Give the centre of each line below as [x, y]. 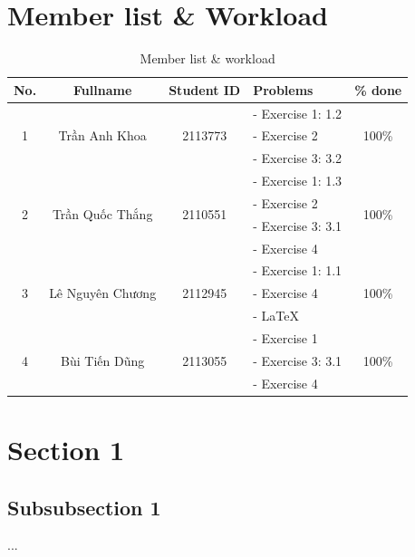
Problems [283, 89]
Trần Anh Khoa [102, 135]
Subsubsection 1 [84, 507]
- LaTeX [276, 316]
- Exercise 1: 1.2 [298, 113]
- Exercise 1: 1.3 [298, 181]
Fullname [103, 89]
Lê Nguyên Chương [103, 293]
